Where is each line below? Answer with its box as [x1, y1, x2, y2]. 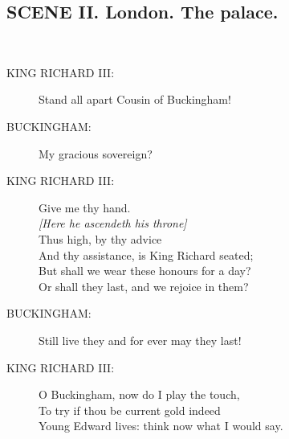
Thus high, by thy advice [39, 230, 162, 247]
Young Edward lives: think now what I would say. [39, 417, 283, 434]
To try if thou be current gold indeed [39, 401, 221, 418]
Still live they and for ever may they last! [39, 331, 242, 348]
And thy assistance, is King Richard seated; [39, 246, 254, 263]
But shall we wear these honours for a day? [39, 262, 251, 279]
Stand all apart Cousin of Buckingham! [39, 91, 231, 108]
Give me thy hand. [39, 199, 131, 215]
